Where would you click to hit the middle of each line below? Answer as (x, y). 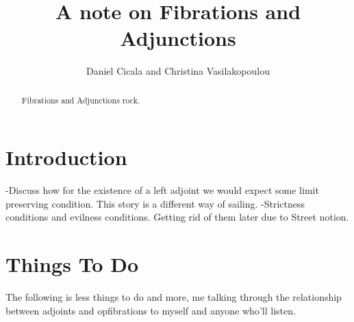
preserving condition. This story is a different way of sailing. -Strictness (155, 203)
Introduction (66, 157)
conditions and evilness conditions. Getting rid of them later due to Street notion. (177, 217)
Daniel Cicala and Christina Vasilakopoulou (178, 71)
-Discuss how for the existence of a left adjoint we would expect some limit (162, 190)
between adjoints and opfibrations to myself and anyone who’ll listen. (151, 310)
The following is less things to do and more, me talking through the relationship (174, 297)
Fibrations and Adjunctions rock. (81, 100)
